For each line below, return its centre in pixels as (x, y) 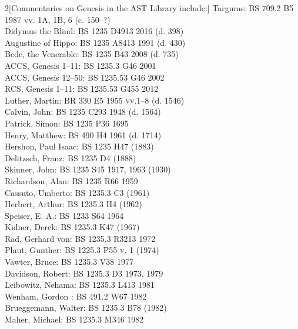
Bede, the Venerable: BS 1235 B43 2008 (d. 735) (92, 54)
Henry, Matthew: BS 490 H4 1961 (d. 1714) (83, 134)
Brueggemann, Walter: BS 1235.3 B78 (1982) (86, 308)
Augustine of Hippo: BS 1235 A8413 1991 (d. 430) (95, 42)
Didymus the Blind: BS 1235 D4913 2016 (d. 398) (94, 31)
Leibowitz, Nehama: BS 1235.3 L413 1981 (80, 285)
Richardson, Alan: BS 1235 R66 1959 (71, 180)
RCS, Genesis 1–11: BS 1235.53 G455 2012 (82, 89)
